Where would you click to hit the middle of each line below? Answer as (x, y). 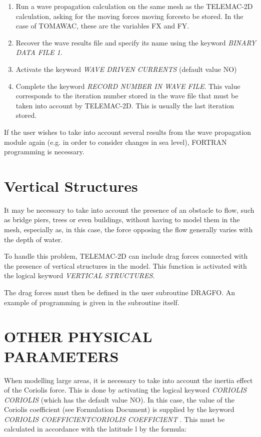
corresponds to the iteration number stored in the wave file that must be (127, 96)
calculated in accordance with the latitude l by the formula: (95, 429)
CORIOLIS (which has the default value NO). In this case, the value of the (119, 399)
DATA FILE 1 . (39, 52)
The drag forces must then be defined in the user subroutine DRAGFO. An (119, 292)
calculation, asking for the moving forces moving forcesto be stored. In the (129, 16)
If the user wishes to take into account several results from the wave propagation (128, 132)
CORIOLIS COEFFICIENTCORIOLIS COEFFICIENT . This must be (114, 419)
